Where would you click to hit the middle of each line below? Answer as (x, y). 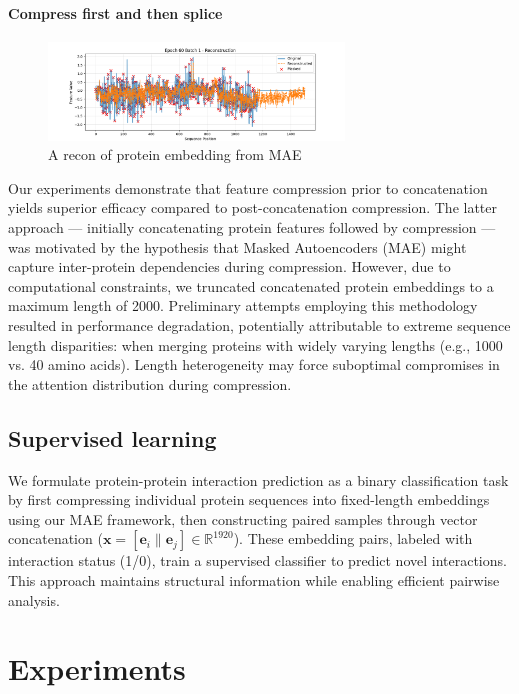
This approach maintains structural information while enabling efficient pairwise (254, 579)
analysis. (34, 599)
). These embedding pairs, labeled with (353, 538)
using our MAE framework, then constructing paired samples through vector (243, 518)
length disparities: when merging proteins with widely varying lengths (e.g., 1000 (255, 344)
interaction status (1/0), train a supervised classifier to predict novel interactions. (257, 560)
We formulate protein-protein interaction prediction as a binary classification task (258, 479)
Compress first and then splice (115, 12)
